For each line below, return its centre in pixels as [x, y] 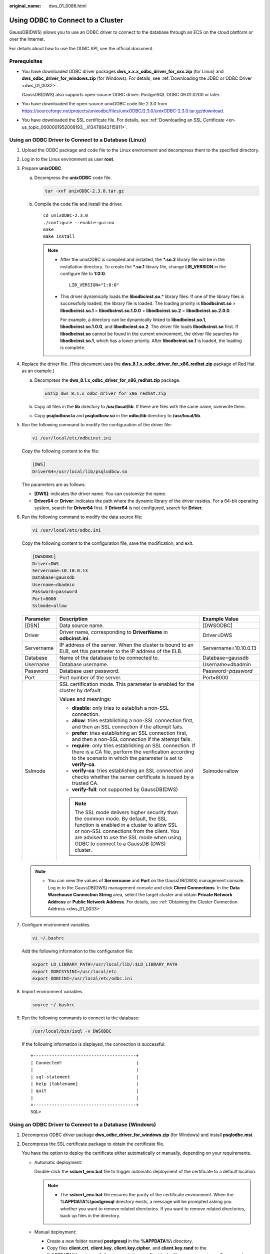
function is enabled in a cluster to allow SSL [126, 825]
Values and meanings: [85, 699]
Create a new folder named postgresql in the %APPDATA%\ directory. [120, 1241]
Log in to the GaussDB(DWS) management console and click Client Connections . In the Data [144, 887]
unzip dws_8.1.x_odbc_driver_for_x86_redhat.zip [105, 393]
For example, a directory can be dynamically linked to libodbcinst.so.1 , [133, 320]
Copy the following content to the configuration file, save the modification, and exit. [107, 543]
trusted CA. [85, 783]
